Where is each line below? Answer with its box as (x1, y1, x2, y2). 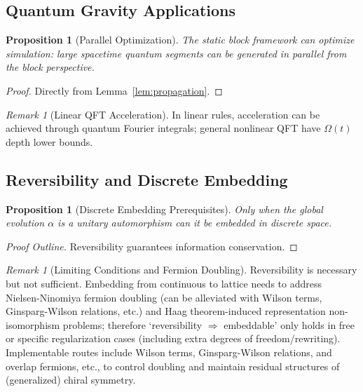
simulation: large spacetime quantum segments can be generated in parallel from (6, 46, 347, 60)
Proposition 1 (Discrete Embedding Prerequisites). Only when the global (6, 201, 323, 216)
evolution (6, 215, 45, 230)
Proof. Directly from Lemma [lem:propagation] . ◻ (6, 83, 223, 97)
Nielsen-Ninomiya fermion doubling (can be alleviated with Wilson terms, (6, 290, 322, 304)
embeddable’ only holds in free (224, 317, 355, 332)
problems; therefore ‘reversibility (62, 317, 203, 332)
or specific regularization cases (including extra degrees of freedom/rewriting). (6, 331, 341, 346)
